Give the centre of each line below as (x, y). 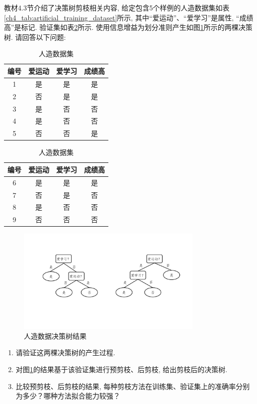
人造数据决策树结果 (55, 336)
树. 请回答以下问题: (35, 37)
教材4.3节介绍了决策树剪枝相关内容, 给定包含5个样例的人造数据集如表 (117, 7)
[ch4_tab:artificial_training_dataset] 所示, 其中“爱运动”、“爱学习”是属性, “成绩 (129, 17)
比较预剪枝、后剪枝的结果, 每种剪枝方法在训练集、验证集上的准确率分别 (133, 386)
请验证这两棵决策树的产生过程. (65, 352)
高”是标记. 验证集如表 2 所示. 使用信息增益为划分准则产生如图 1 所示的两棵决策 (128, 27)
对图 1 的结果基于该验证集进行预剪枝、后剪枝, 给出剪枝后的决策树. (122, 369)
